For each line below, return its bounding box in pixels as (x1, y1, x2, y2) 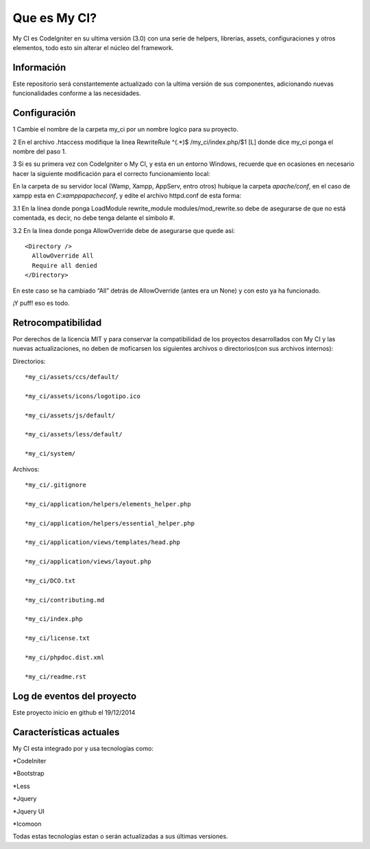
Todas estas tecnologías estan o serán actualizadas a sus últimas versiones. (12, 833, 229, 841)
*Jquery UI (12, 807, 45, 815)
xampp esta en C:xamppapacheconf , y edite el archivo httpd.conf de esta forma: (12, 192, 242, 200)
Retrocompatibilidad (12, 317, 102, 328)
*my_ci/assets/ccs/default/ (25, 373, 119, 381)
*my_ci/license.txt (25, 635, 90, 642)
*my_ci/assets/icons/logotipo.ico (25, 392, 140, 400)
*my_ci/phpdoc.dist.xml (25, 654, 105, 661)
